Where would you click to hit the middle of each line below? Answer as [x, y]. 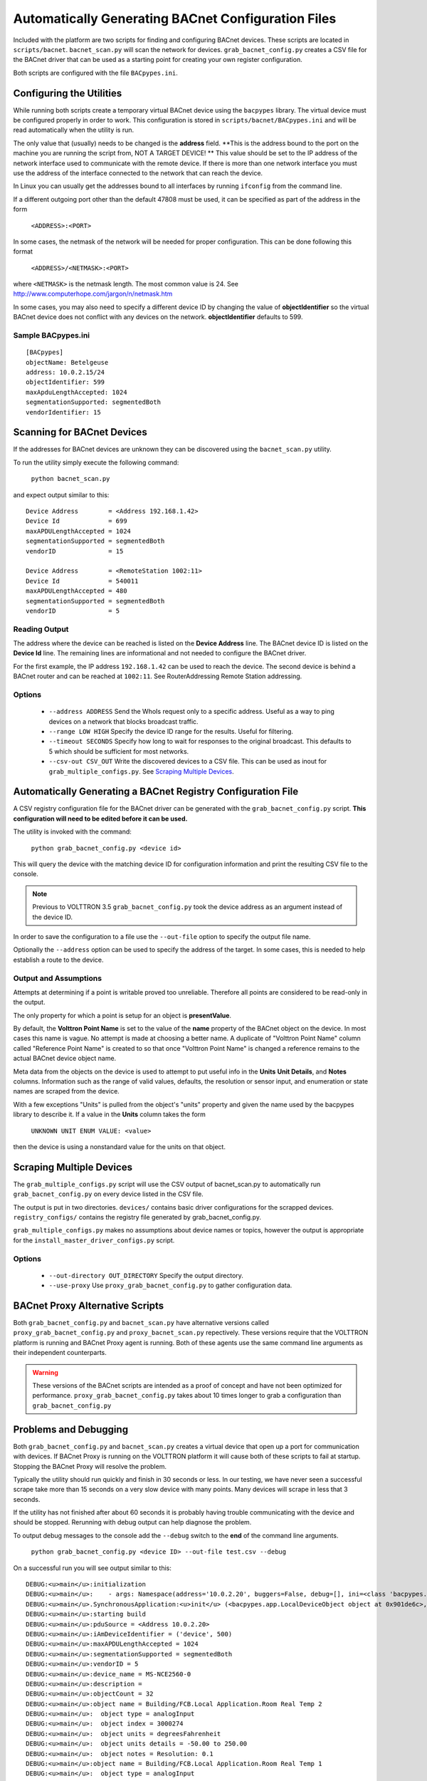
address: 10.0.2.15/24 [65, 372]
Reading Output [41, 629]
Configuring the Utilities [68, 93]
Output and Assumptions [58, 978]
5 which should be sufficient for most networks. [119, 751]
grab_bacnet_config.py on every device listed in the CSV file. [109, 1194]
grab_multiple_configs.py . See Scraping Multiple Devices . [141, 771]
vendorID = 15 [75, 551]
